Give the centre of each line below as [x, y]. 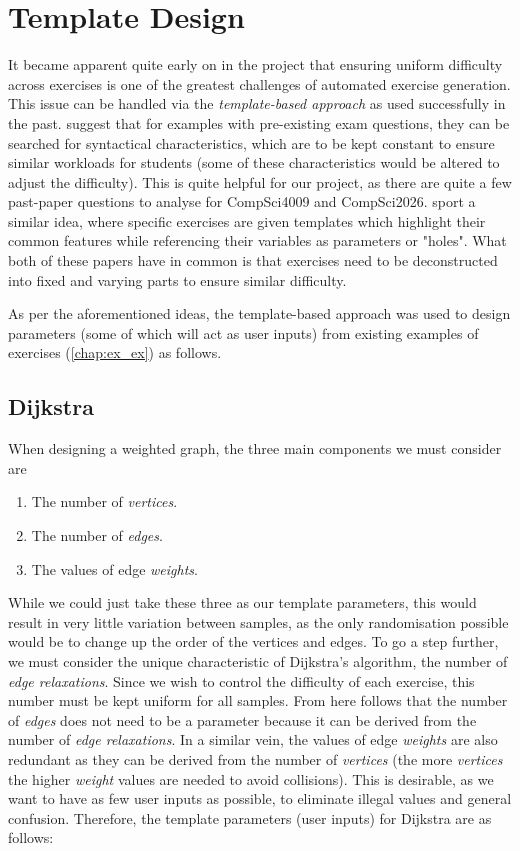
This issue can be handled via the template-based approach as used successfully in [257, 103]
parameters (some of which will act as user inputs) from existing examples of [243, 332]
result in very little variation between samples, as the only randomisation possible [258, 621]
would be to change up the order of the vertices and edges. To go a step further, [253, 641]
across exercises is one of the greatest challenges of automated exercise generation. [259, 83]
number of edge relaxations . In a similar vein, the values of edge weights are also [253, 739]
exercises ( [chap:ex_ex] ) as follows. [115, 352]
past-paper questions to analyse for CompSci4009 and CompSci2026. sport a [242, 201]
